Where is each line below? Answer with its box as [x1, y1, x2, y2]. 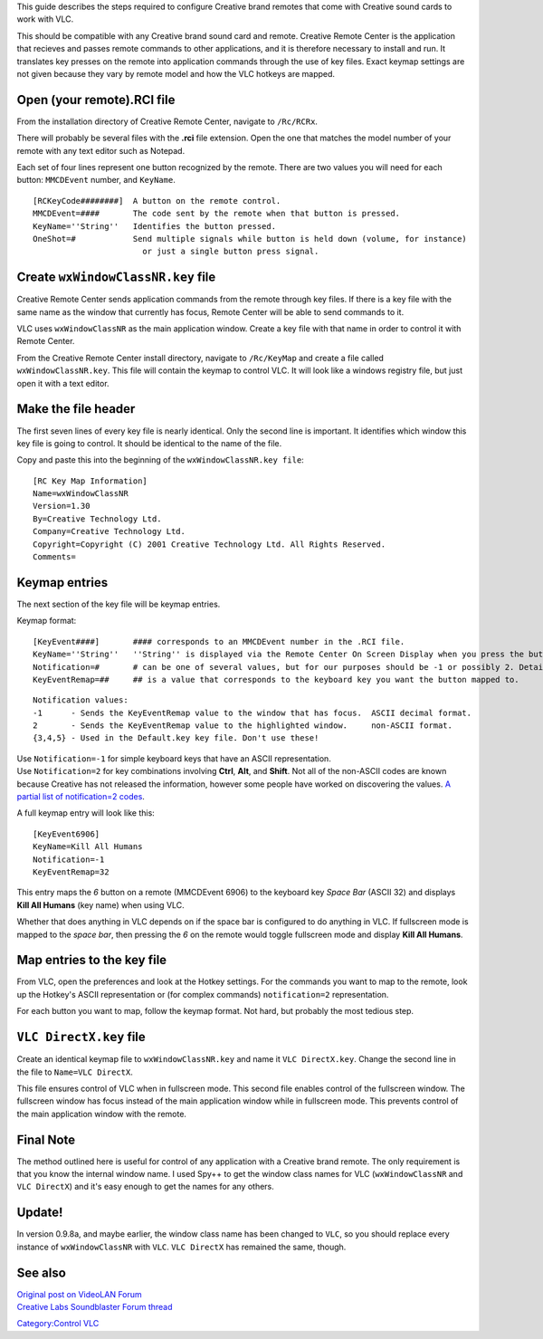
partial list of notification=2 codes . [16, 791, 145, 802]
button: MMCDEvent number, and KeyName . [16, 175, 176, 186]
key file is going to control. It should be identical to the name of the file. [16, 437, 282, 448]
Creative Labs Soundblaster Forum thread [16, 1301, 173, 1312]
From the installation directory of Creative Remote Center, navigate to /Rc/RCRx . [16, 116, 319, 127]
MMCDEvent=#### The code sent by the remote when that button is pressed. [33, 208, 401, 219]
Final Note [16, 1132, 76, 1147]
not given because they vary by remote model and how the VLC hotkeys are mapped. [16, 68, 335, 79]
